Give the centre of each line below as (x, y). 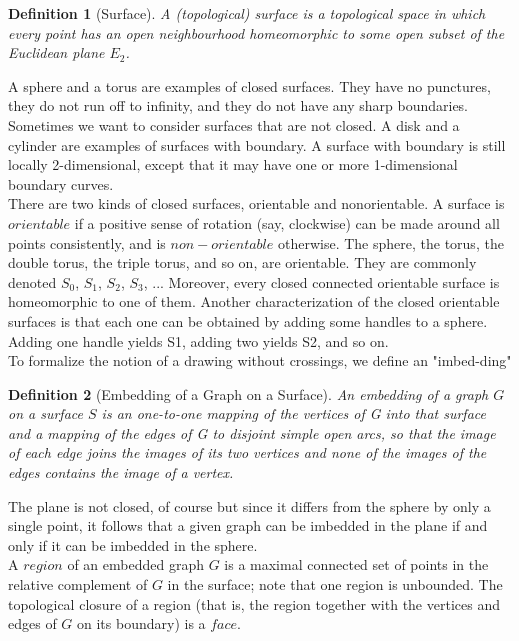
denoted (32, 281)
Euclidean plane (56, 52)
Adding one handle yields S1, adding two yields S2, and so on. (198, 340)
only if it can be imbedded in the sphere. (133, 544)
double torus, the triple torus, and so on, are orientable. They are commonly (242, 262)
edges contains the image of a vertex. (121, 472)
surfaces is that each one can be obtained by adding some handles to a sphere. (248, 320)
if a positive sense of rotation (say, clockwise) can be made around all (287, 222)
